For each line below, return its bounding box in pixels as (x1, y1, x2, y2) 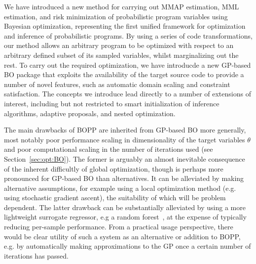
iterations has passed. (4, 250, 69, 261)
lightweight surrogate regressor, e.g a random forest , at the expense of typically (4, 212, 247, 222)
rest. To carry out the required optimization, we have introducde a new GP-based (4, 59, 251, 70)
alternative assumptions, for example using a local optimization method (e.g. (4, 182, 236, 193)
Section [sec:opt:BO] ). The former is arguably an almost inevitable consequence (4, 153, 245, 164)
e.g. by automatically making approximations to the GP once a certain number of (4, 241, 251, 251)
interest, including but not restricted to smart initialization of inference (4, 98, 219, 108)
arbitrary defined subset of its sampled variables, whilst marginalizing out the (4, 49, 239, 60)
